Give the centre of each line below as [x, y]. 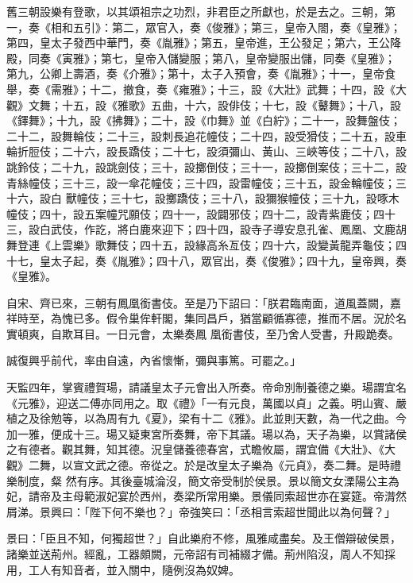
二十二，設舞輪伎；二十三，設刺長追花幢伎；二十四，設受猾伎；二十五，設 [201, 135]
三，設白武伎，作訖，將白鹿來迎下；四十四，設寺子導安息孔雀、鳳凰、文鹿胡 [206, 229]
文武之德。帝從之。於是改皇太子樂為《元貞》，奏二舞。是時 [237, 465]
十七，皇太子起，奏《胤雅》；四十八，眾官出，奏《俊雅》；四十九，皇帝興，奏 [206, 260]
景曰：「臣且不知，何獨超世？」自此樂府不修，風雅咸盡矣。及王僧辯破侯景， [204, 538]
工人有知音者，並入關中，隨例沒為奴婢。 [134, 569]
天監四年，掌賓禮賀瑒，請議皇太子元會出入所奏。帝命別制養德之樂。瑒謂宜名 [206, 387]
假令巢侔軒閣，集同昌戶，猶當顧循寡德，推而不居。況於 [251, 318]
